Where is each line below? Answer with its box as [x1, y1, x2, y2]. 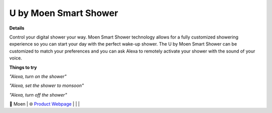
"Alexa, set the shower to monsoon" [9, 82, 84, 88]
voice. [9, 55, 22, 61]
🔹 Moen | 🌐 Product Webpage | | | [9, 101, 80, 107]
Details [9, 25, 25, 31]
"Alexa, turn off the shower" [9, 91, 67, 97]
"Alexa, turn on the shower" [9, 73, 67, 79]
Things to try [9, 64, 37, 70]
